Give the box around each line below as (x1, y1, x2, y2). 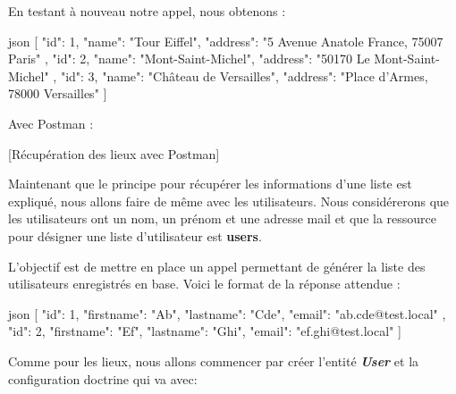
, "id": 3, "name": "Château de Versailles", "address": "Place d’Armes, (53, 66, 428, 85)
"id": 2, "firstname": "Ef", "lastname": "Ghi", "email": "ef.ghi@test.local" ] (8, 322, 401, 340)
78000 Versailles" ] (8, 84, 107, 103)
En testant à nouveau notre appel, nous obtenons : (8, 2, 286, 20)
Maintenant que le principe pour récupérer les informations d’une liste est (8, 174, 412, 193)
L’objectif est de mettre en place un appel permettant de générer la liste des (8, 256, 426, 275)
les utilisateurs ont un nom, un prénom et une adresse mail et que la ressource (8, 209, 437, 228)
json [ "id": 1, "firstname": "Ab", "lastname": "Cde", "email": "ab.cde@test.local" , (8, 304, 446, 323)
